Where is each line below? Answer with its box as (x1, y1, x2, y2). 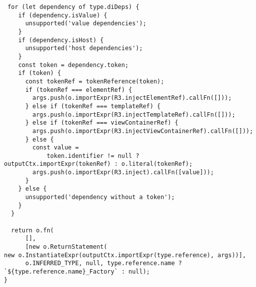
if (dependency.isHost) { (18, 36, 104, 44)
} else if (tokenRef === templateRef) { (25, 102, 161, 110)
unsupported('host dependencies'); (25, 45, 143, 52)
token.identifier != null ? (46, 152, 140, 159)
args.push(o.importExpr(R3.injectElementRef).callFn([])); (32, 94, 232, 102)
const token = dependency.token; (18, 61, 129, 69)
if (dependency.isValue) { (18, 11, 107, 19)
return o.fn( (11, 226, 54, 234)
